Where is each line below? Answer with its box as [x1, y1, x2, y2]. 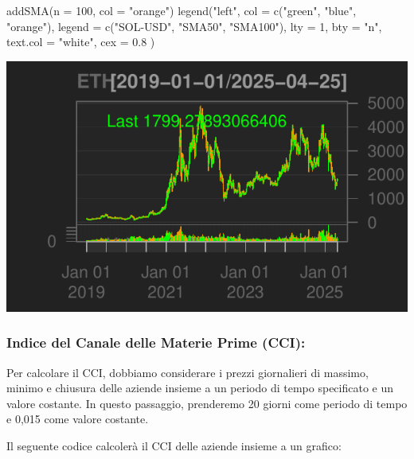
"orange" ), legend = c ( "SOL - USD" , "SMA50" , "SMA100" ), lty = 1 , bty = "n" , [6, 18, 382, 34]
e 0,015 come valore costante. [6, 410, 149, 427]
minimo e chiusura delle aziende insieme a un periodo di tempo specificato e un [6, 379, 394, 396]
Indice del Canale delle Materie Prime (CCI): [6, 333, 306, 352]
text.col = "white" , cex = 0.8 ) [6, 33, 155, 50]
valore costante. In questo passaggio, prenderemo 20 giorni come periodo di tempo [6, 395, 408, 411]
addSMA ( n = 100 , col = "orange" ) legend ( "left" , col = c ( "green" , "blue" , [6, 2, 357, 18]
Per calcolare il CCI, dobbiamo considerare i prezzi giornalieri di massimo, [6, 364, 369, 380]
